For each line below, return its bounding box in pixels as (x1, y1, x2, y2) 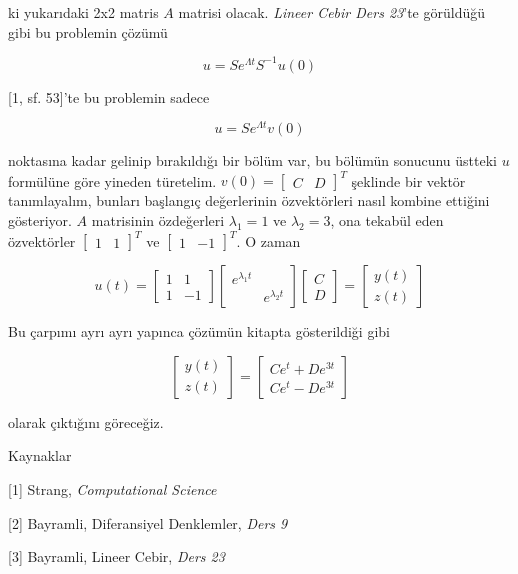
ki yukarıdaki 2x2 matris (8, 2, 159, 22)
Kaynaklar (8, 445, 72, 466)
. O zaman (236, 230, 301, 251)
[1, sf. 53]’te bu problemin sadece (8, 86, 210, 107)
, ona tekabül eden (330, 210, 444, 231)
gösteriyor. (8, 210, 72, 231)
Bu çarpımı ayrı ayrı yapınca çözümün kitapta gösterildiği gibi (8, 321, 390, 342)
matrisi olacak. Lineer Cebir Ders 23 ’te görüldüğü (178, 2, 485, 22)
